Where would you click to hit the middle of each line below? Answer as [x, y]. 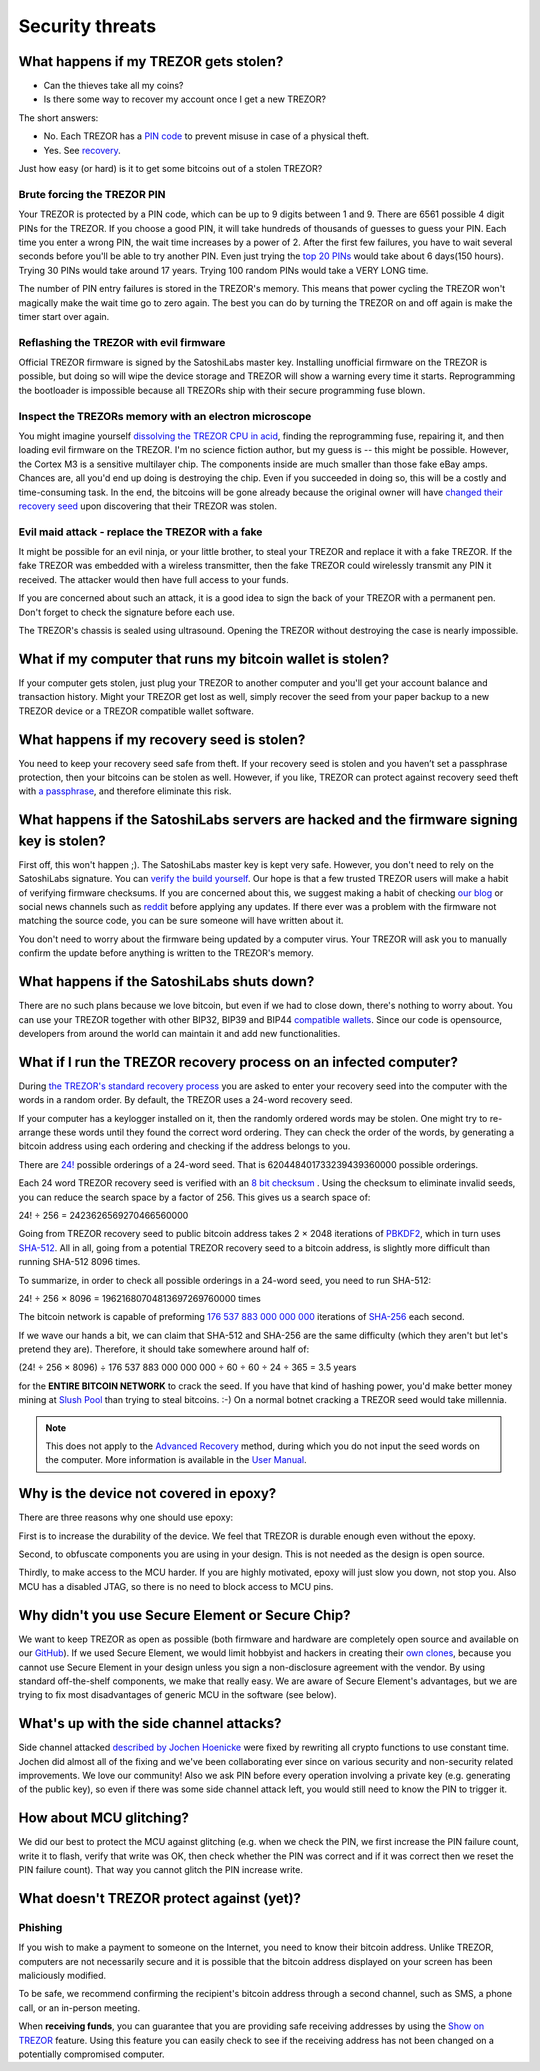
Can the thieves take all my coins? [113, 86]
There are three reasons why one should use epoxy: [126, 1517]
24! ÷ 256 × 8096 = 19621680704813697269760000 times [140, 1298]
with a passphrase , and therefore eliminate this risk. [125, 791]
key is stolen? [62, 840]
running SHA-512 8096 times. [79, 1262]
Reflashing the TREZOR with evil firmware [122, 342]
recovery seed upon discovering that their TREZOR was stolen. [147, 506]
